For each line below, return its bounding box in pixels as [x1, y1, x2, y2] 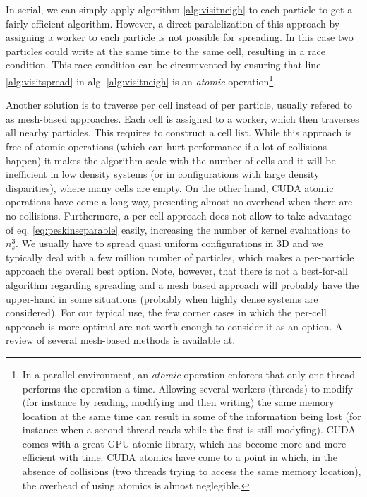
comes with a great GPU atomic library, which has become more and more [22, 436, 347, 450]
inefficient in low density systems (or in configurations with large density [6, 167, 320, 181]
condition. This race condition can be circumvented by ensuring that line [6, 57, 321, 72]
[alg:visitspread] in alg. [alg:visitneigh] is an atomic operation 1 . [6, 71, 277, 88]
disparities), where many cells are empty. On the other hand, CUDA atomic [6, 180, 334, 195]
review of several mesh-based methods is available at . [6, 333, 236, 347]
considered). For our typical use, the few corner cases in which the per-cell [6, 305, 327, 320]
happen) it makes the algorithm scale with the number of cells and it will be [6, 152, 336, 167]
